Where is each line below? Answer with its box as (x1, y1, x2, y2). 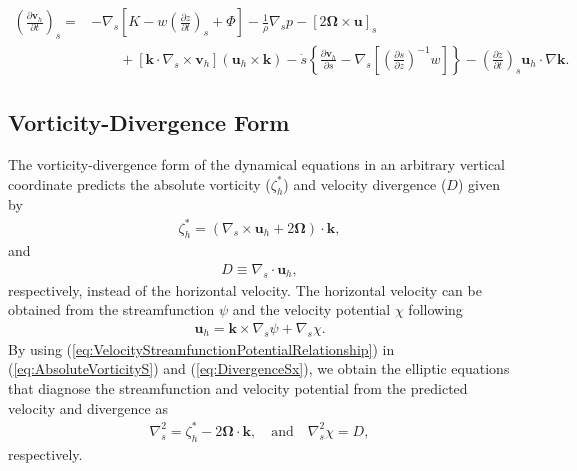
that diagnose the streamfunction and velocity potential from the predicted (8, 378, 468, 398)
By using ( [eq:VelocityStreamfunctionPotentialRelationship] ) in (8, 338, 395, 359)
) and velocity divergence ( (283, 173, 447, 194)
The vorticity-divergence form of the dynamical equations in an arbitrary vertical (8, 154, 505, 175)
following (408, 299, 463, 320)
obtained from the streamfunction (8, 299, 215, 320)
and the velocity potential (232, 299, 391, 320)
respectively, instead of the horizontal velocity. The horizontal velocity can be (8, 279, 482, 300)
